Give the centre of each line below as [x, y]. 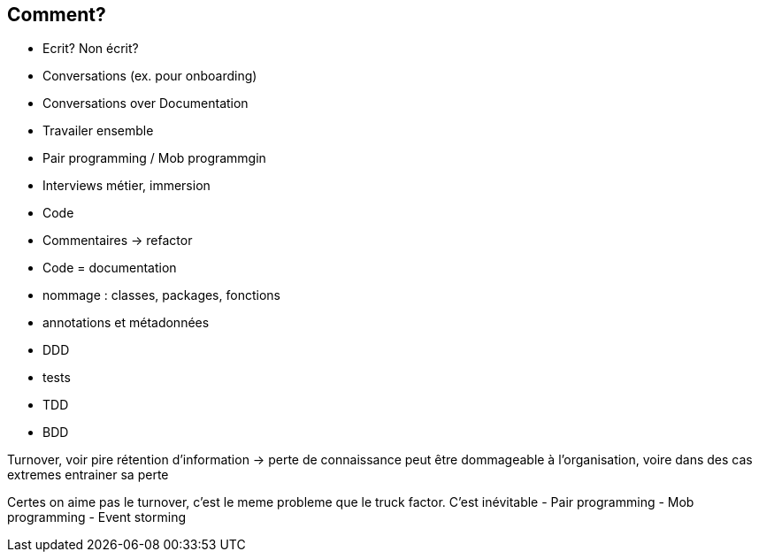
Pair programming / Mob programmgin [154, 158]
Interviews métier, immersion [126, 186]
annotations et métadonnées [126, 323]
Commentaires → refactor [118, 241]
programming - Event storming [97, 517]
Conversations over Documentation [146, 103]
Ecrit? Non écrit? [91, 49]
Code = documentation [110, 268]
